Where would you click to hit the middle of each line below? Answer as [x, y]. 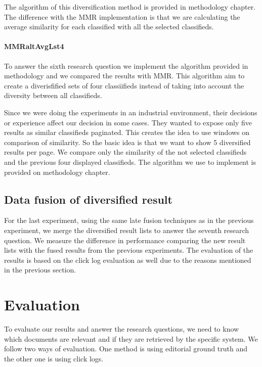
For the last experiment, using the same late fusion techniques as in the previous [129, 220]
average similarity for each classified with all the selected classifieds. [109, 27]
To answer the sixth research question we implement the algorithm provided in [126, 65]
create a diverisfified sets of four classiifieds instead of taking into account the [124, 85]
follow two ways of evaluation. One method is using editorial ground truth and [126, 349]
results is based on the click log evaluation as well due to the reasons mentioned [128, 260]
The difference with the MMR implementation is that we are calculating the [122, 16]
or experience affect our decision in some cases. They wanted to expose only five [128, 122]
